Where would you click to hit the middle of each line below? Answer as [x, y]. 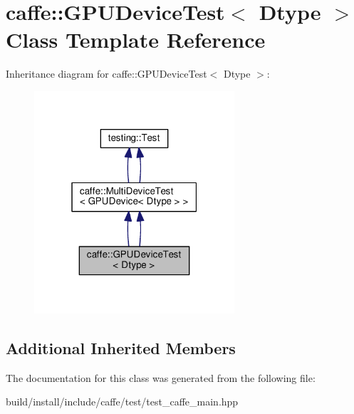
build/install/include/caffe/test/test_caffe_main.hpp [122, 402]
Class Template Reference [136, 40]
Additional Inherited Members [121, 347]
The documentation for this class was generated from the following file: [161, 377]
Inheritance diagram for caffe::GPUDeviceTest [106, 74]
